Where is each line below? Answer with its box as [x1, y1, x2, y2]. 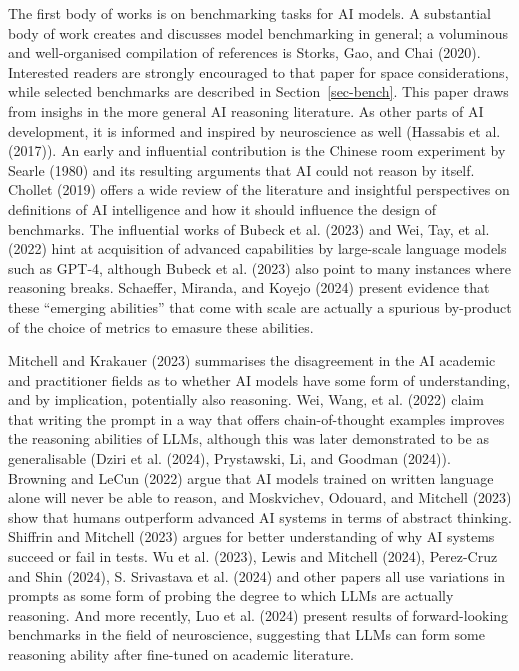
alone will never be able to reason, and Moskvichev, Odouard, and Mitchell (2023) [8, 487, 512, 508]
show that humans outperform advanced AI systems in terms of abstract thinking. [8, 506, 512, 527]
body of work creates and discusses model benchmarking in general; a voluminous [8, 22, 508, 43]
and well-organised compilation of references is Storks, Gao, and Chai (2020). [8, 42, 481, 63]
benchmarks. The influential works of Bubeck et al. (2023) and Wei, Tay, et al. [8, 218, 490, 239]
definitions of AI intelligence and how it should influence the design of [8, 198, 437, 219]
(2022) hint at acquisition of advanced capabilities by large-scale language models [8, 238, 507, 259]
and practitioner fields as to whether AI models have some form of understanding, [8, 369, 511, 390]
